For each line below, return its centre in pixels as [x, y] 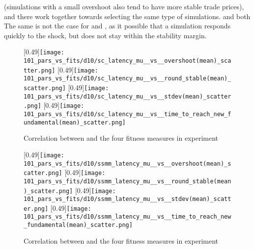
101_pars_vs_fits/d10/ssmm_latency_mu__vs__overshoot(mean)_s [127, 163]
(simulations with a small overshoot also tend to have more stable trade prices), [124, 6]
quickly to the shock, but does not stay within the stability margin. [105, 35]
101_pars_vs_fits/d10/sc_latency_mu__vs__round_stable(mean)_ [127, 79]
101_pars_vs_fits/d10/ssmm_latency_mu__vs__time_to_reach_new [127, 217]
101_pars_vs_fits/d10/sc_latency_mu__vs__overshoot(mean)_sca [127, 61]
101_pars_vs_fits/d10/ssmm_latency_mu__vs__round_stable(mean [127, 181]
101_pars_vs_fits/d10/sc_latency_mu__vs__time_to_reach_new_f [127, 114]
